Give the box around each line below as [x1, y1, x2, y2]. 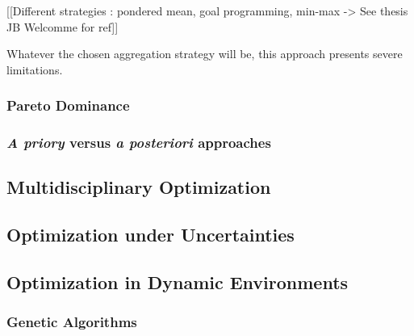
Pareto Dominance [6, 95, 130, 115]
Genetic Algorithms [6, 312, 137, 332]
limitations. [6, 61, 63, 78]
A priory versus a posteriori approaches [6, 132, 271, 153]
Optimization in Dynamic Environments [6, 270, 349, 295]
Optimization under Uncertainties [6, 222, 295, 247]
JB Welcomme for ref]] [6, 18, 119, 35]
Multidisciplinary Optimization [6, 174, 271, 199]
